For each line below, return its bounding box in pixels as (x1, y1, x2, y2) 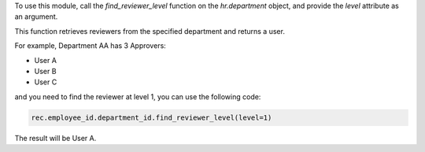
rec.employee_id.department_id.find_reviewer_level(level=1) (31, 113, 272, 122)
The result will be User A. (14, 133, 97, 143)
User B (34, 66, 57, 76)
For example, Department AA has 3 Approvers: (14, 41, 167, 50)
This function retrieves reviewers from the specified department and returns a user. (14, 26, 285, 35)
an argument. (14, 12, 58, 21)
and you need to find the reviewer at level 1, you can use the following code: (14, 91, 261, 102)
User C (34, 77, 57, 87)
